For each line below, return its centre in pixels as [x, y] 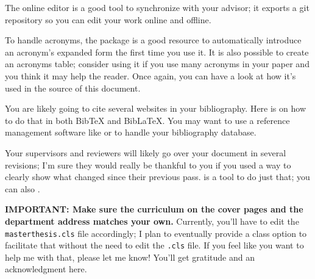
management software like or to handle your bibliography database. [131, 132]
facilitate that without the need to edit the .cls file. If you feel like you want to [154, 245]
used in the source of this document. [73, 88]
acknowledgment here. [46, 269]
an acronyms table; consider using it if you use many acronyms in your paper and [157, 64]
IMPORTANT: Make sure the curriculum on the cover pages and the [154, 209]
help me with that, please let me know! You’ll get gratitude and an [130, 257]
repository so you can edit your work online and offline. [108, 19]
